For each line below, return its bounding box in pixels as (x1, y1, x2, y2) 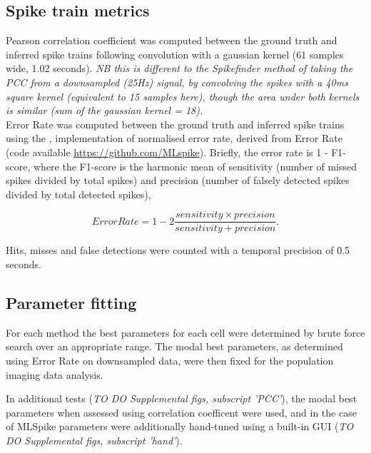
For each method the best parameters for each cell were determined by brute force (6, 325, 365, 340)
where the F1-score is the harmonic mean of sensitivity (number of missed (33, 158, 357, 173)
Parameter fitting (6, 291, 137, 313)
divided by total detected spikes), (6, 186, 151, 201)
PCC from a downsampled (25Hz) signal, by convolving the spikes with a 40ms (6, 74, 348, 89)
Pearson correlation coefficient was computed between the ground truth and (6, 33, 337, 48)
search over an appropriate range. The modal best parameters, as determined (6, 339, 343, 354)
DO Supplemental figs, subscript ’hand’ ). (6, 432, 183, 447)
